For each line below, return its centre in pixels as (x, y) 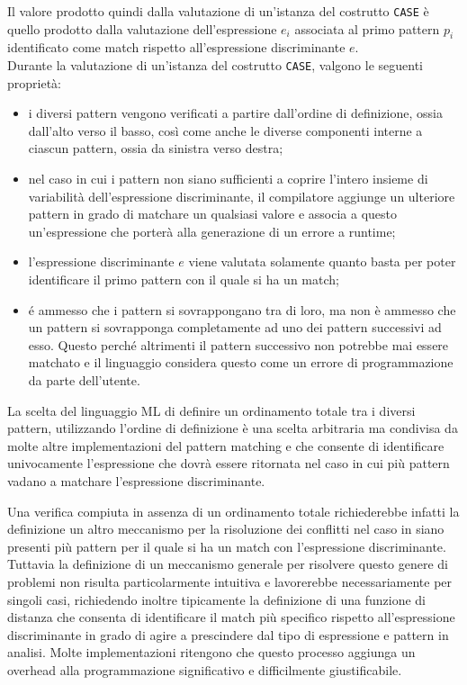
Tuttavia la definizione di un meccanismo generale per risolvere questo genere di (228, 564)
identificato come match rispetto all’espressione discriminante (176, 47)
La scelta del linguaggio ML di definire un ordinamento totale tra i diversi (211, 410)
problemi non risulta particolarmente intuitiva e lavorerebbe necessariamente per (230, 581)
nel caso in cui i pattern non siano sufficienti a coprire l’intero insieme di (228, 179)
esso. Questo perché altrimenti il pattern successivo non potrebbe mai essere (238, 344)
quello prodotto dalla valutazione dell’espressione (142, 28)
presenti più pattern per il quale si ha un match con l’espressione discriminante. (227, 546)
